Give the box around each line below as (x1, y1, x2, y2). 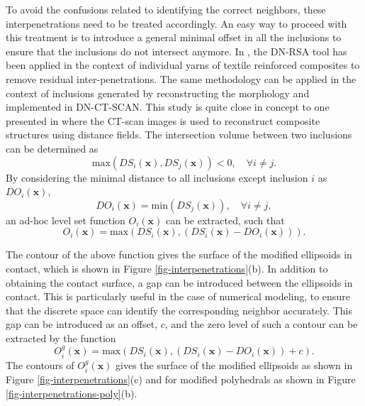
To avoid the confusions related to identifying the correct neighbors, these (6, 2, 326, 16)
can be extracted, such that (166, 212, 285, 227)
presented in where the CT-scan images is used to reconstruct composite (6, 113, 320, 128)
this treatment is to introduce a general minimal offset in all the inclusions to (6, 30, 342, 45)
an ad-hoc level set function (6, 212, 125, 227)
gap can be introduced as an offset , (6, 317, 158, 331)
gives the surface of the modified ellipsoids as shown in (116, 357, 353, 372)
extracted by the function (6, 330, 116, 345)
